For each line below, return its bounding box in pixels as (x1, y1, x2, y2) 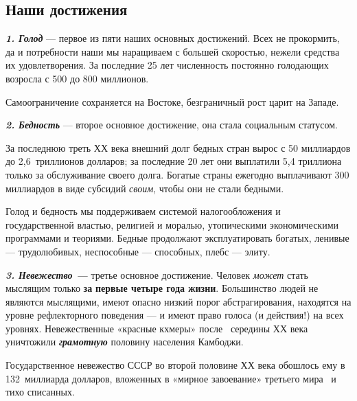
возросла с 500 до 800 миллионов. (5, 71, 149, 85)
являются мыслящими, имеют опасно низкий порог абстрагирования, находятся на (5, 294, 352, 308)
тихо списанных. (5, 385, 75, 399)
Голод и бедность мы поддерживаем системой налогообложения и (5, 204, 281, 218)
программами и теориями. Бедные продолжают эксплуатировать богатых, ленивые (5, 231, 349, 245)
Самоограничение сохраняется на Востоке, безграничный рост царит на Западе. (5, 94, 339, 108)
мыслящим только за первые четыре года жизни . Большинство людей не (5, 281, 319, 295)
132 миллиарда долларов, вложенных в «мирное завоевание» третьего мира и (5, 371, 336, 385)
